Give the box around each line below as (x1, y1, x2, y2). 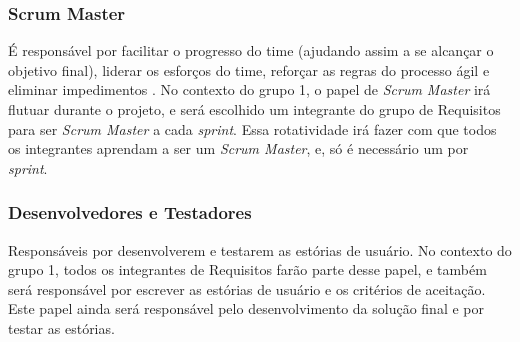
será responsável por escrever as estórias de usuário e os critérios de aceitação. (8, 278, 486, 299)
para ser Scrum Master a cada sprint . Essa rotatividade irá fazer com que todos (8, 118, 497, 139)
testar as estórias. (8, 317, 115, 338)
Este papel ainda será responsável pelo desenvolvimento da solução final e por (8, 298, 484, 319)
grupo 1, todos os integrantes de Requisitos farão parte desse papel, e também (8, 259, 487, 280)
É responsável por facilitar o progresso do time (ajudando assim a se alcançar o (8, 40, 494, 61)
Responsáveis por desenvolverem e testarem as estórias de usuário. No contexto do (8, 239, 512, 260)
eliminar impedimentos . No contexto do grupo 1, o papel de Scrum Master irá (8, 79, 491, 100)
